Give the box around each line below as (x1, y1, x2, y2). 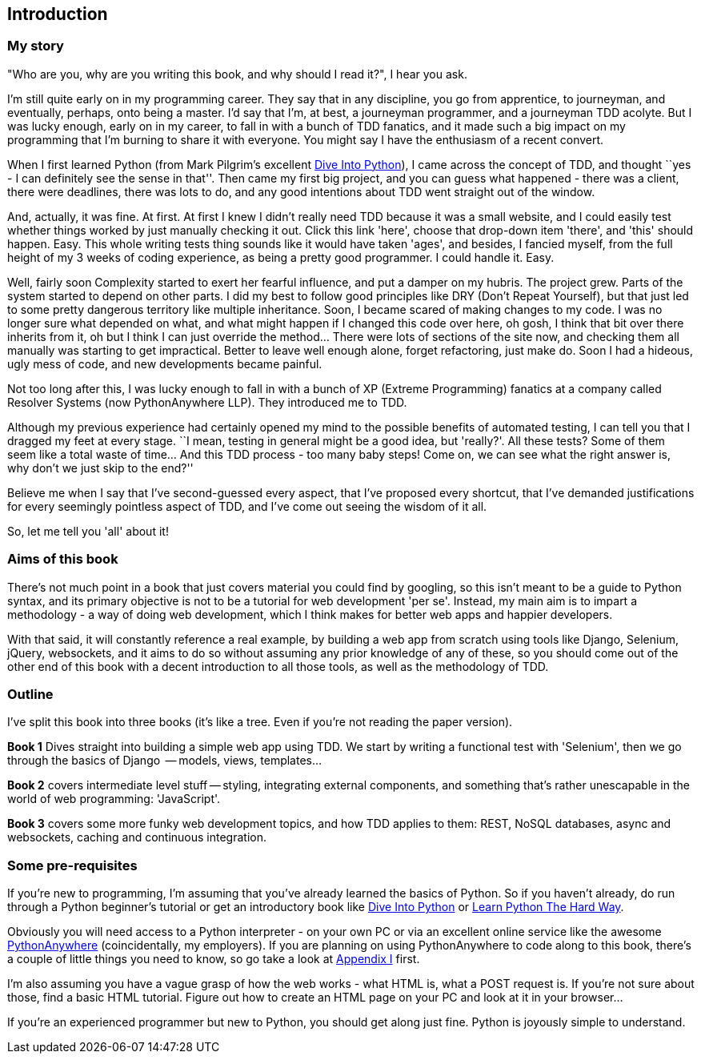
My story (7, 38, 64, 54)
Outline (7, 685, 54, 702)
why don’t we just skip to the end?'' (7, 460, 194, 475)
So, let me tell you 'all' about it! (7, 524, 169, 538)
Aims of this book (7, 551, 118, 568)
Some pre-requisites (7, 857, 138, 873)
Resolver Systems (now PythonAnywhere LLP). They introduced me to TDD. (7, 395, 407, 409)
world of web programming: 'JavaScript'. (7, 792, 221, 806)
